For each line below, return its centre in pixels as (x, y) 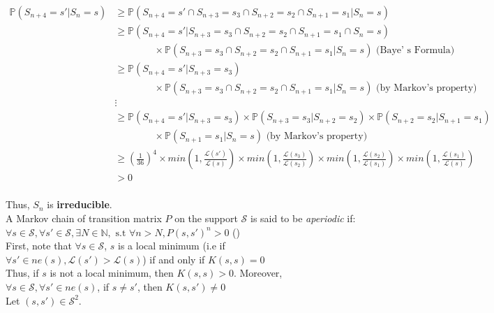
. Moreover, (258, 273)
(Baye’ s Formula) (416, 51)
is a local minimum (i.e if (172, 246)
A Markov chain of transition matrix (84, 218)
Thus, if (22, 273)
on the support (206, 218)
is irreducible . (80, 204)
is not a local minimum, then (112, 273)
